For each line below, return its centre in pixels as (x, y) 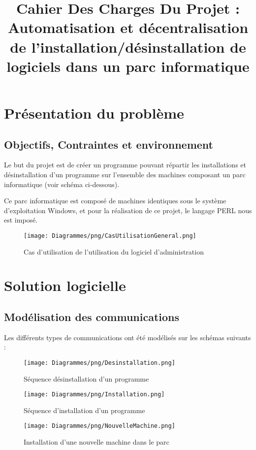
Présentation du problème (94, 112)
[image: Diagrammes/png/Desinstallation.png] (99, 363)
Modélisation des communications (92, 316)
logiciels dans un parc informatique (128, 66)
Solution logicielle (65, 285)
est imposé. (21, 220)
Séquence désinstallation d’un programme (86, 378)
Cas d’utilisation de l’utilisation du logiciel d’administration (114, 251)
